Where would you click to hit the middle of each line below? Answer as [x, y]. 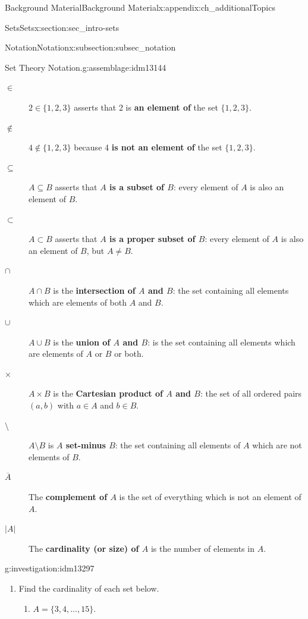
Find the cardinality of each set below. [89, 588]
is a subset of [137, 187]
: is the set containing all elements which [221, 342]
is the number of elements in [202, 548]
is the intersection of [94, 290]
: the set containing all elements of [178, 445]
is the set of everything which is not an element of [210, 497]
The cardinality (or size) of [84, 548]
